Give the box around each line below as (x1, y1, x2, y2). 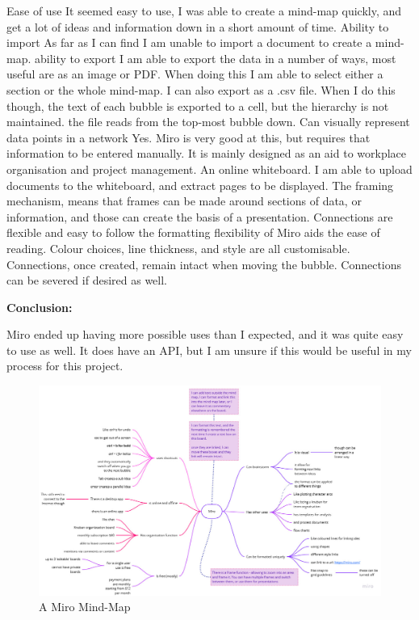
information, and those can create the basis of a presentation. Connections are (6, 208, 393, 225)
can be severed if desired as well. (6, 272, 167, 289)
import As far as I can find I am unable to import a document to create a (6, 34, 372, 51)
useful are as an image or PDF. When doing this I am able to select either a (6, 65, 383, 82)
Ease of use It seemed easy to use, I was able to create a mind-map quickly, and (6, 2, 402, 19)
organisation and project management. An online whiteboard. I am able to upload (6, 160, 413, 177)
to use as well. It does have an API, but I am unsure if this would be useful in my (6, 341, 412, 358)
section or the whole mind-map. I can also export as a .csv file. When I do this (6, 81, 396, 98)
